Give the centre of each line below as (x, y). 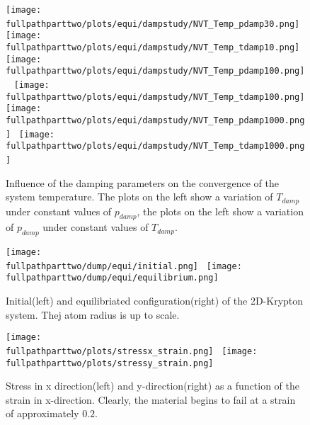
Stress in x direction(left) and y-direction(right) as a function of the (153, 386)
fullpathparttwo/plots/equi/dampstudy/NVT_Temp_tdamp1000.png (155, 146)
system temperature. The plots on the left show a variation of (139, 197)
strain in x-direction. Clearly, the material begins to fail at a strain (151, 399)
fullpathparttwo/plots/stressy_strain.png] (110, 363)
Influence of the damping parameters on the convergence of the (142, 182)
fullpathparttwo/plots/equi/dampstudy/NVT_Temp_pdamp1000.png (155, 120)
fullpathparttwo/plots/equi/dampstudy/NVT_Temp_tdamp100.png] (155, 97)
